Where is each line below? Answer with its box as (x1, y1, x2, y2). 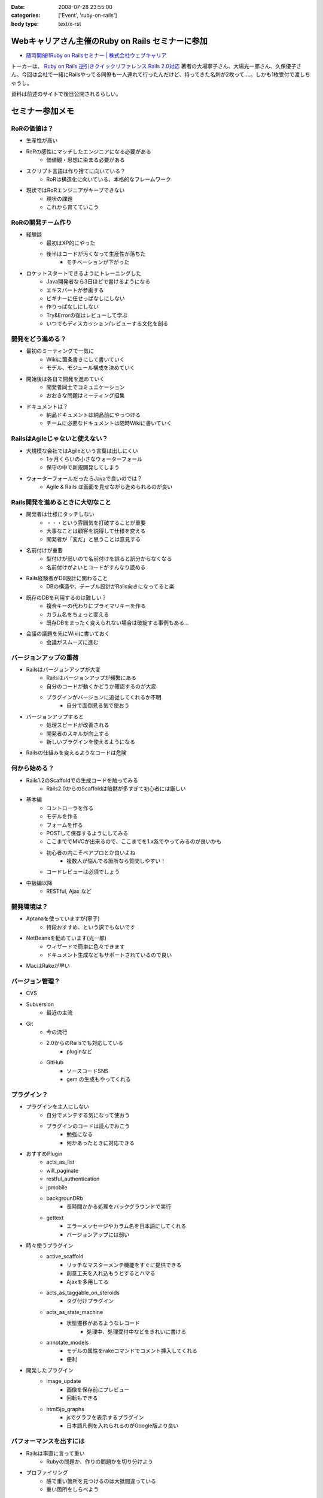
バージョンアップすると (26, 713, 84, 720)
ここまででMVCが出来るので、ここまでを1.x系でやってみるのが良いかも (46, 838, 222, 845)
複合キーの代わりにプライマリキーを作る (46, 602, 146, 609)
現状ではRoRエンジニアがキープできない (26, 186, 125, 194)
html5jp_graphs (46, 1405, 85, 1412)
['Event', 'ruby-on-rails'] (58, 12, 117, 19)
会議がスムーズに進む (46, 638, 99, 645)
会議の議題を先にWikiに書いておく (26, 630, 110, 638)
